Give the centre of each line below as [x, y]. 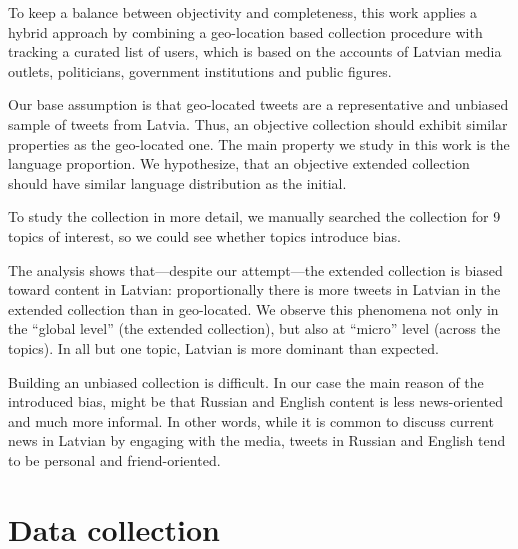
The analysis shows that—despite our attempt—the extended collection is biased [255, 269]
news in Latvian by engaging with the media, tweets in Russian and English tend [257, 440]
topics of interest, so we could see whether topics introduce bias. [204, 235]
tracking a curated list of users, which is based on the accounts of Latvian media [255, 51]
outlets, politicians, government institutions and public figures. [200, 70]
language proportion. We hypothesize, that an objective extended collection [239, 163]
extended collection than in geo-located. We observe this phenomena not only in [253, 308]
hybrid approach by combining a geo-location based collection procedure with [245, 31]
